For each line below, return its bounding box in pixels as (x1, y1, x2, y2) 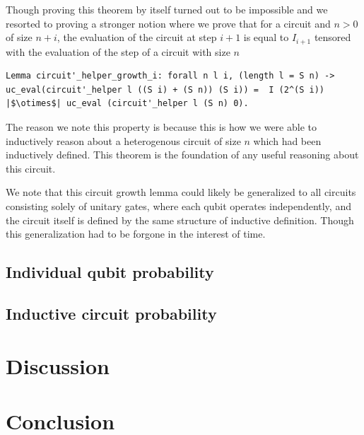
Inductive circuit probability (6, 302, 217, 324)
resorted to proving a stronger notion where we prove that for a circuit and (6, 16, 331, 30)
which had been (253, 133, 322, 148)
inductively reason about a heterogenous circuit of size (6, 133, 241, 148)
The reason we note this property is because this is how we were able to (6, 120, 317, 134)
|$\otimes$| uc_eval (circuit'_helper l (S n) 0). (6, 98, 249, 109)
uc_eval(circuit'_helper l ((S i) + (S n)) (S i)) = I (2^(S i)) (6, 84, 325, 95)
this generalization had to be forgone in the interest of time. (6, 226, 266, 241)
